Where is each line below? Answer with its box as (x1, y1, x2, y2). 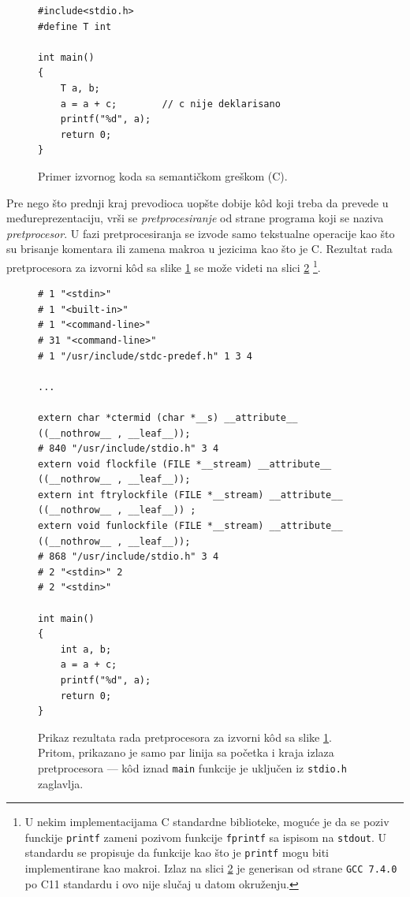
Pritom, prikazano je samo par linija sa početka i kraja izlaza (38, 744, 334, 761)
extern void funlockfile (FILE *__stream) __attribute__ (38, 520, 343, 532)
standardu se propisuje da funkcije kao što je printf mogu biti (24, 844, 330, 861)
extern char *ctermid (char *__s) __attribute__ (38, 411, 298, 423)
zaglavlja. (38, 775, 84, 791)
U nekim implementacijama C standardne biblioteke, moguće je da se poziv (24, 813, 389, 830)
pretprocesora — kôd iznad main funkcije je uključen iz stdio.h (38, 759, 348, 776)
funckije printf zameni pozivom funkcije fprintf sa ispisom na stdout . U (24, 828, 387, 845)
